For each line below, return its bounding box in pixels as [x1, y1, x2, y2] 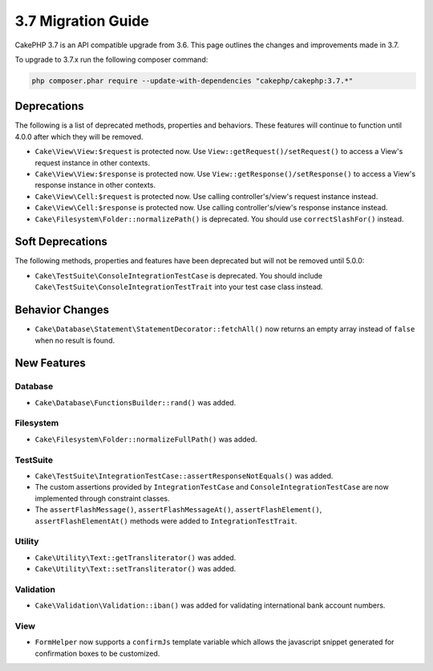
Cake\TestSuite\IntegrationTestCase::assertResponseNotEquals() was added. [34, 470, 334, 481]
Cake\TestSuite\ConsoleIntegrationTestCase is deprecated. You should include [34, 270, 323, 280]
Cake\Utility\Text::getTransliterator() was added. [34, 552, 237, 562]
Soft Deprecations [14, 235, 108, 249]
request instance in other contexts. [34, 157, 151, 168]
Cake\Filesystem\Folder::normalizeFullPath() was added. [34, 434, 257, 444]
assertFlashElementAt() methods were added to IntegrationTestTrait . [34, 516, 297, 526]
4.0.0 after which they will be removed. [14, 132, 144, 141]
